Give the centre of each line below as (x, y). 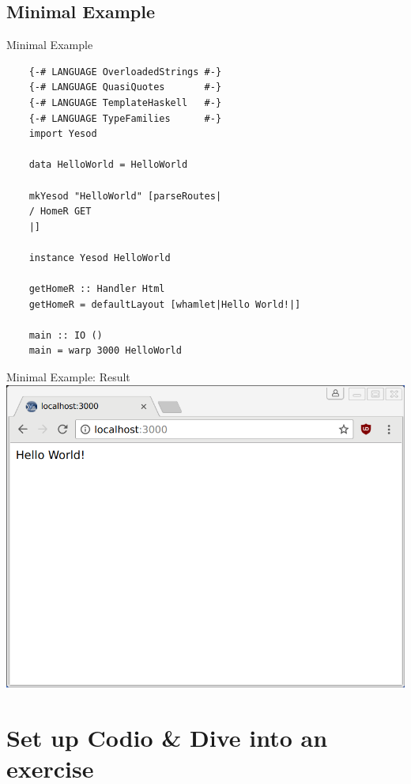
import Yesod (63, 134)
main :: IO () (66, 335)
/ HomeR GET (60, 212)
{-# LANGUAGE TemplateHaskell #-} (125, 102)
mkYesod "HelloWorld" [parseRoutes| (125, 196)
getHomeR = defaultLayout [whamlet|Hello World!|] (165, 304)
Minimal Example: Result (68, 377)
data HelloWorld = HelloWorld (108, 165)
